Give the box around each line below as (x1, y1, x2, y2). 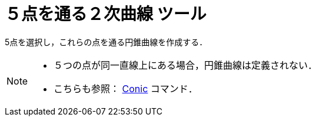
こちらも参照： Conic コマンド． (54, 82, 198, 95)
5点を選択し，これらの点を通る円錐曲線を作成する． (5, 36, 208, 47)
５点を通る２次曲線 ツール (5, 4, 207, 24)
